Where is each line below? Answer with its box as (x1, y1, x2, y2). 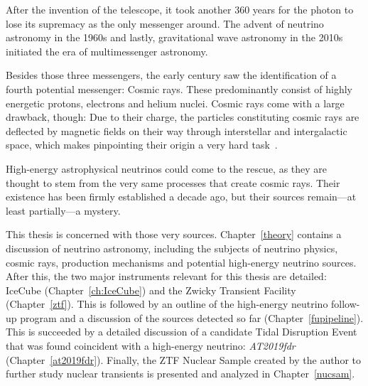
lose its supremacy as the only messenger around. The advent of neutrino (6, 16, 324, 31)
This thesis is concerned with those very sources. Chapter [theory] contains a (6, 227, 342, 242)
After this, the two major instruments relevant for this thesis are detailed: (6, 269, 327, 284)
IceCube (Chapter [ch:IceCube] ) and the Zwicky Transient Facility (6, 282, 296, 297)
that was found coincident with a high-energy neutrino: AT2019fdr (6, 338, 296, 353)
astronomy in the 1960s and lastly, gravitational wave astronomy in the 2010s (6, 30, 343, 45)
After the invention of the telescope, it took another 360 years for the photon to (6, 2, 354, 16)
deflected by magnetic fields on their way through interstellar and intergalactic (6, 123, 347, 138)
